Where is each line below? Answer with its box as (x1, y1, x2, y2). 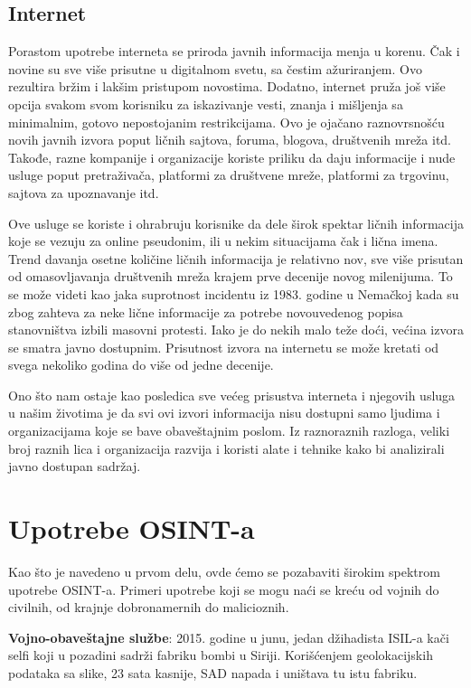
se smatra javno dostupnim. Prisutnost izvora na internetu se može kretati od (8, 337, 439, 356)
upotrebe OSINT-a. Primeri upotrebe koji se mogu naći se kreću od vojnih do (8, 580, 439, 598)
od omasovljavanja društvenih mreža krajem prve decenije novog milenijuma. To (8, 267, 453, 286)
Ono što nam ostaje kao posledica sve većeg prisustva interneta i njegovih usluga (8, 385, 456, 404)
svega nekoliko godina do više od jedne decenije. (8, 355, 274, 374)
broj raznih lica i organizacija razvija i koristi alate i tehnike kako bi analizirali (8, 438, 445, 457)
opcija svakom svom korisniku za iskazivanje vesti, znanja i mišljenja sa (8, 94, 403, 113)
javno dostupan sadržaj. (8, 457, 141, 476)
